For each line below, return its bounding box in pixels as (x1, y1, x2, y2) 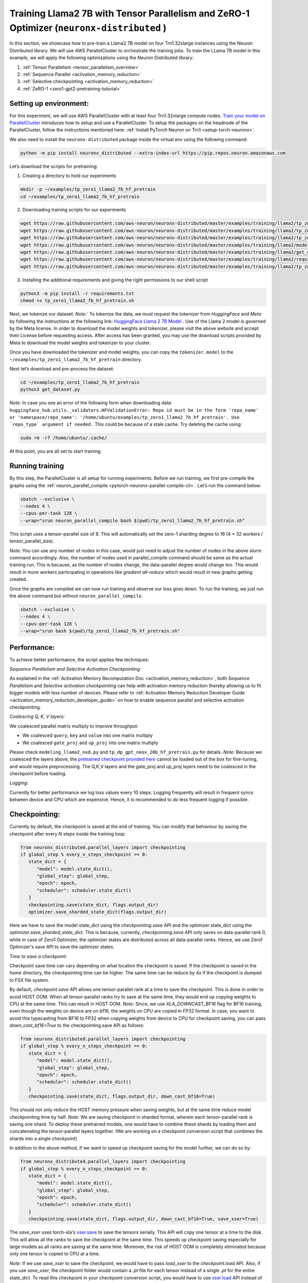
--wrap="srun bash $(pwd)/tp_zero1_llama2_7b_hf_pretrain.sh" (20, 628, 180, 634)
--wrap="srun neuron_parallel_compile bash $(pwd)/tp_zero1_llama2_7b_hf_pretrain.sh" (20, 517, 245, 523)
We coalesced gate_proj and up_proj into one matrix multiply (22, 740, 159, 746)
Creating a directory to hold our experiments (22, 172, 117, 179)
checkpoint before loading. (9, 770, 67, 777)
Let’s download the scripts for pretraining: (9, 163, 98, 169)
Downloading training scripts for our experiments (22, 207, 126, 213)
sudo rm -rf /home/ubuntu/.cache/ (20, 435, 107, 441)
